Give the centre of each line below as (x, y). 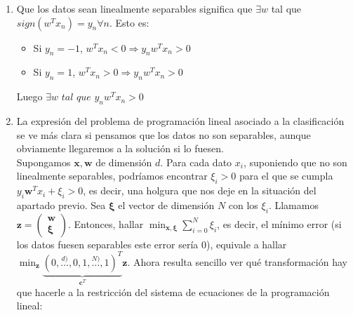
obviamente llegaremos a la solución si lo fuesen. (120, 148)
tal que (286, 8)
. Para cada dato (196, 162)
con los (243, 205)
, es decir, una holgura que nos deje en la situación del (200, 190)
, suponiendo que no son (295, 162)
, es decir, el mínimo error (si (279, 223)
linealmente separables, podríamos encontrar (112, 176)
